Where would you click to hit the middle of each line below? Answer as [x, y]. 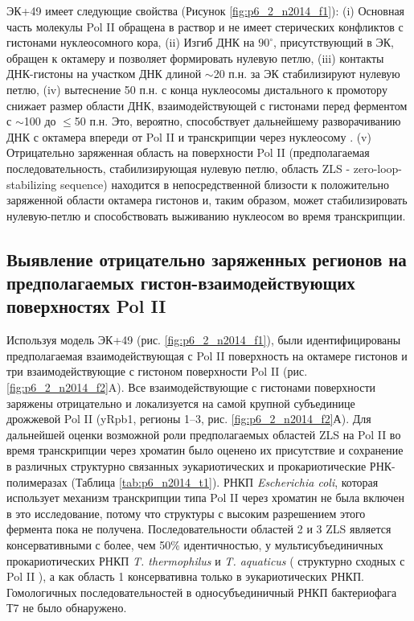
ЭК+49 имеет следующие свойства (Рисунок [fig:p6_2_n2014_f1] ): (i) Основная [206, 10]
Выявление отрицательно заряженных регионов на [207, 259]
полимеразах [37, 481]
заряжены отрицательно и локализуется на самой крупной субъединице [181, 403]
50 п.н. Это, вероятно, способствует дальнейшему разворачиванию [238, 121]
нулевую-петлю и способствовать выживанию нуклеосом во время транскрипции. [206, 215]
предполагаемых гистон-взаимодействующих [181, 283]
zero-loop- [378, 168]
